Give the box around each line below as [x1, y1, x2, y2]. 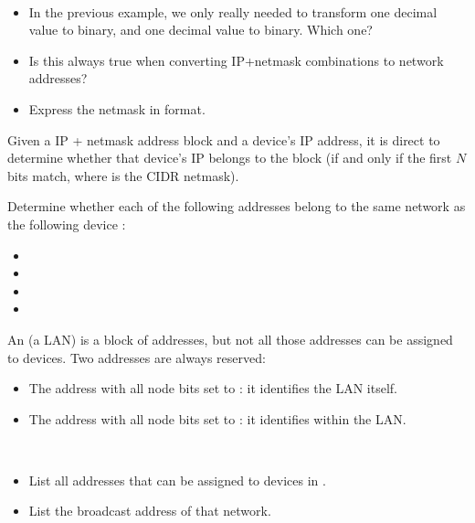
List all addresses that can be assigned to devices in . [28, 470, 326, 489]
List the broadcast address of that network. [28, 501, 271, 520]
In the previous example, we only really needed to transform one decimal [28, 2, 438, 21]
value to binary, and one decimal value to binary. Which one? [28, 20, 373, 39]
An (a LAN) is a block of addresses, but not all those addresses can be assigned [7, 329, 453, 348]
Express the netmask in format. [28, 99, 206, 118]
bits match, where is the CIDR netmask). [7, 165, 239, 185]
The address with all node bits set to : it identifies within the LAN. [28, 409, 406, 428]
